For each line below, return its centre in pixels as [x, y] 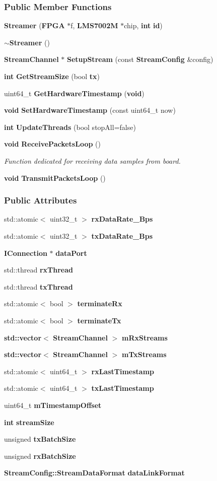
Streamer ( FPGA [34, 25]
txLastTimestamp [123, 388]
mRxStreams [144, 337]
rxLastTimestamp [123, 371]
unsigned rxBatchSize [40, 456]
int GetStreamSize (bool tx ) [52, 76]
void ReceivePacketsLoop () [52, 144]
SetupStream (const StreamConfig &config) [140, 59]
